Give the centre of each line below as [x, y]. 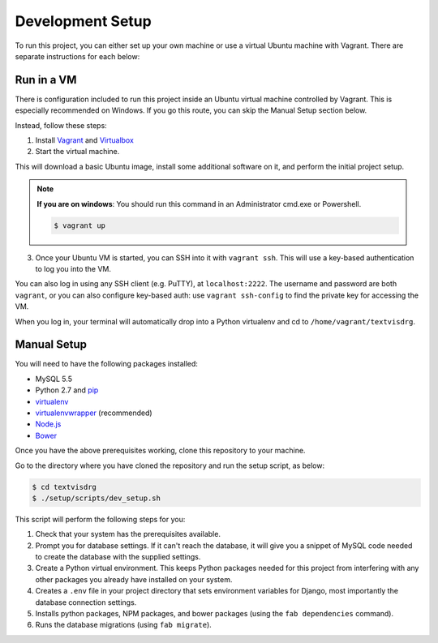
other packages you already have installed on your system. [134, 579]
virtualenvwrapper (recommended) [94, 413]
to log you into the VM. [73, 268]
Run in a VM [46, 80]
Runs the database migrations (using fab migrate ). [124, 625]
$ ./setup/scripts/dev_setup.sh [97, 498]
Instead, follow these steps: [61, 125]
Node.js [48, 424]
